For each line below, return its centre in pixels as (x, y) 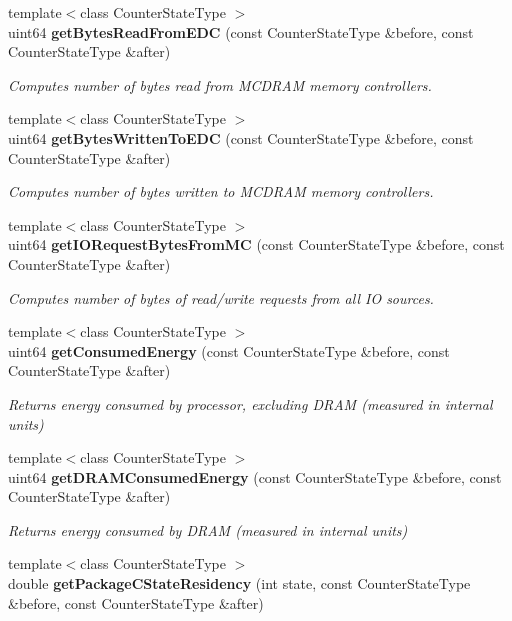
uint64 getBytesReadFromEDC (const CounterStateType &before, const (241, 31)
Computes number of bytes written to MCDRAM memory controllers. (221, 191)
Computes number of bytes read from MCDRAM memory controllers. (220, 84)
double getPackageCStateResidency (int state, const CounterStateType (239, 583)
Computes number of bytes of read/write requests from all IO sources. (221, 297)
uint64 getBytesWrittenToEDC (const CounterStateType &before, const (241, 137)
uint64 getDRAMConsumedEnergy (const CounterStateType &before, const (255, 476)
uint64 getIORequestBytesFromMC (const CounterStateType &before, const (256, 244)
